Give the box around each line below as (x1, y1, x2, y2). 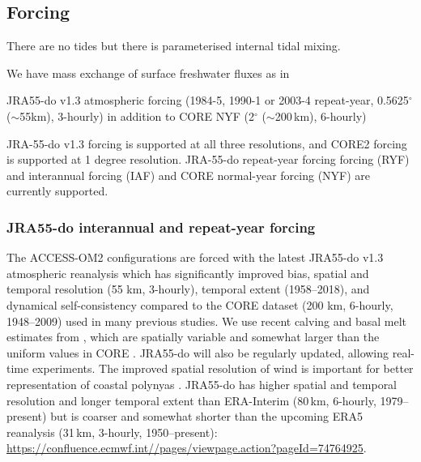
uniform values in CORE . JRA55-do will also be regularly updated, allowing (6, 344, 389, 361)
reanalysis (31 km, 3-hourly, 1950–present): (6, 423, 218, 440)
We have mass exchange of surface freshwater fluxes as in (6, 64, 290, 81)
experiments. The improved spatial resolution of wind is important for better (32, 360, 414, 377)
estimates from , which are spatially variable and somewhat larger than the (6, 328, 380, 345)
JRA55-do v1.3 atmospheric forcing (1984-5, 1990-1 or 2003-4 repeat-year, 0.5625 (6, 92, 409, 109)
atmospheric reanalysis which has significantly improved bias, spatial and (6, 264, 369, 281)
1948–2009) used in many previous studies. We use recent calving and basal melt (6, 312, 407, 329)
